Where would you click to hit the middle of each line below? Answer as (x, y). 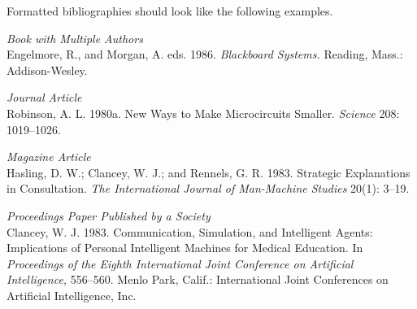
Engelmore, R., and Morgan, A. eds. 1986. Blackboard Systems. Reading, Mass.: (205, 54)
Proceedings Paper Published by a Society (109, 215)
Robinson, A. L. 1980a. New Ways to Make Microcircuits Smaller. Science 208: (203, 113)
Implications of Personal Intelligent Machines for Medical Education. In (185, 248)
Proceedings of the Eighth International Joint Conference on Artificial (180, 263)
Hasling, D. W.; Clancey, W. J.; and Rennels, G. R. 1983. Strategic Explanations (208, 172)
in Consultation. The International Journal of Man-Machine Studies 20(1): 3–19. (208, 188)
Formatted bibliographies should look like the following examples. (170, 11)
